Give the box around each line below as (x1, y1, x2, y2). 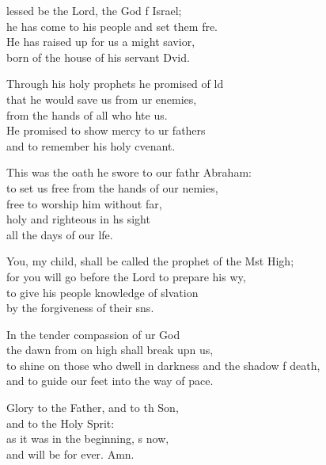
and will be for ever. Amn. (6, 445, 135, 462)
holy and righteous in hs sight (6, 211, 150, 227)
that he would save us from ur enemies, (6, 90, 197, 107)
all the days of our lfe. (6, 226, 113, 242)
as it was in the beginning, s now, (6, 430, 169, 447)
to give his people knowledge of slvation (6, 284, 199, 300)
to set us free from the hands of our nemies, (6, 179, 218, 196)
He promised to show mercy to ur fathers (6, 122, 206, 139)
